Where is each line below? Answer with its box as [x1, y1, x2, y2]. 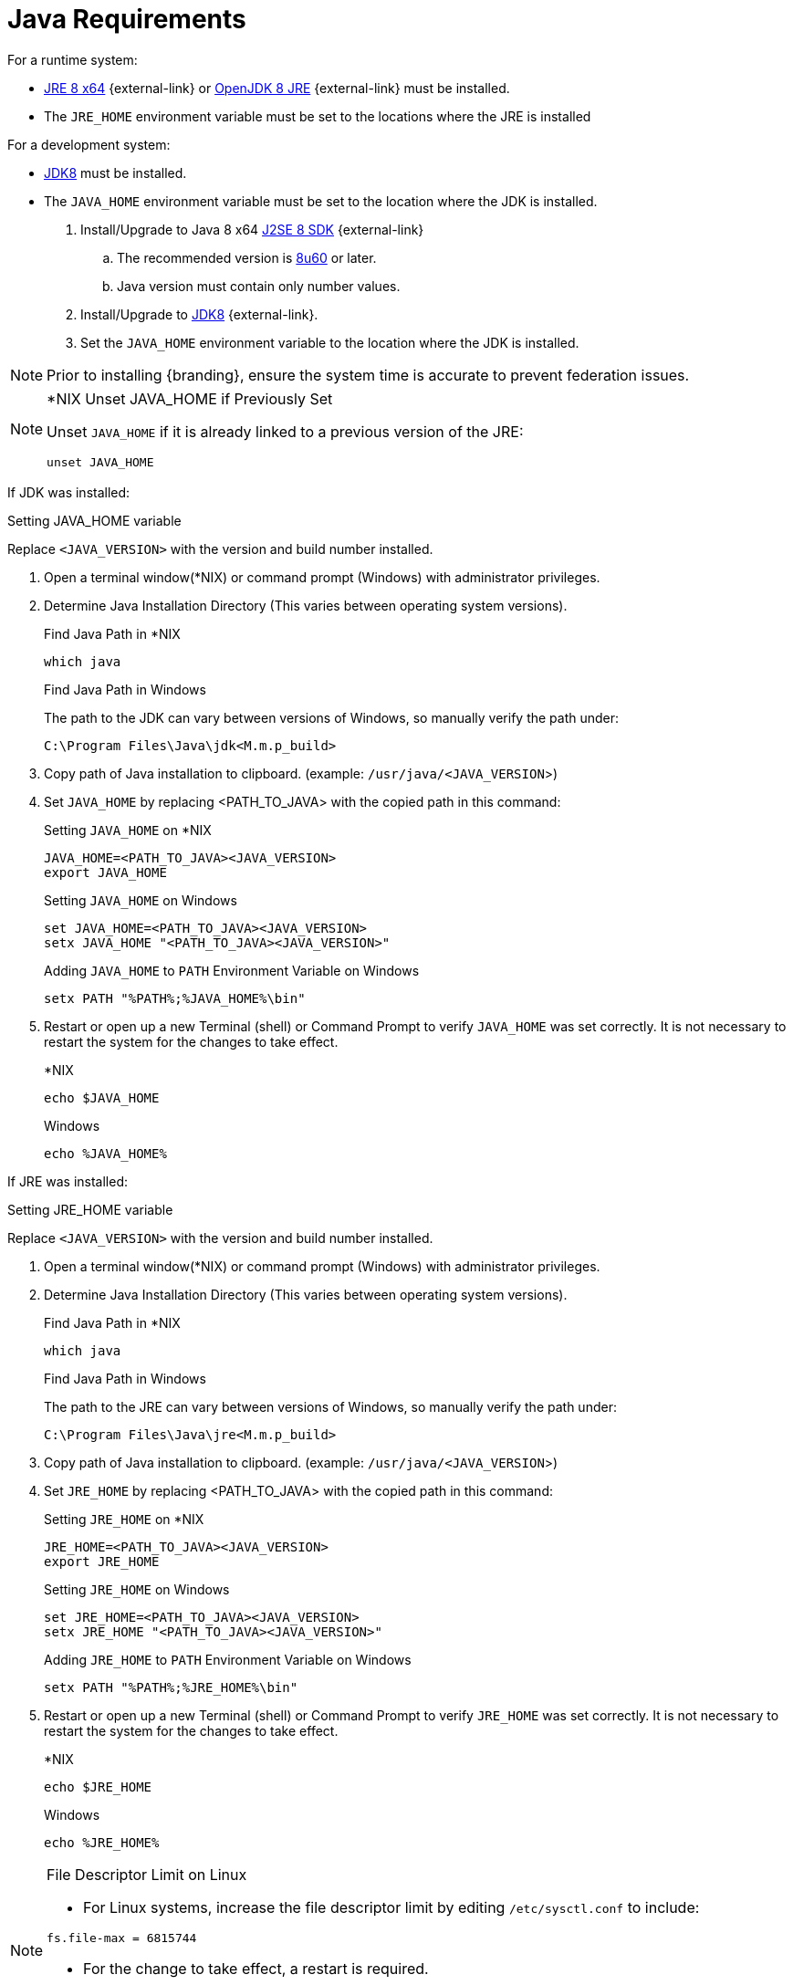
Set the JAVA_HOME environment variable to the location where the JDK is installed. [80, 334, 579, 350]
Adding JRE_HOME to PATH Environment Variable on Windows [44, 1651, 412, 1667]
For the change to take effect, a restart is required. [83, 1959, 429, 1978]
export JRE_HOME [44, 1553, 160, 1569]
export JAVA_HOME [44, 864, 167, 880]
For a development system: [7, 136, 171, 152]
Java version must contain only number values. [117, 277, 401, 294]
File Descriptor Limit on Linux [47, 1865, 247, 1884]
